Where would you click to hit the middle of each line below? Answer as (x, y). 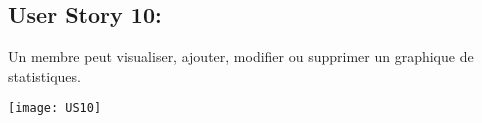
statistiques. (44, 75)
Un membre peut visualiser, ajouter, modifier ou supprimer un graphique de (241, 56)
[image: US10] (55, 108)
